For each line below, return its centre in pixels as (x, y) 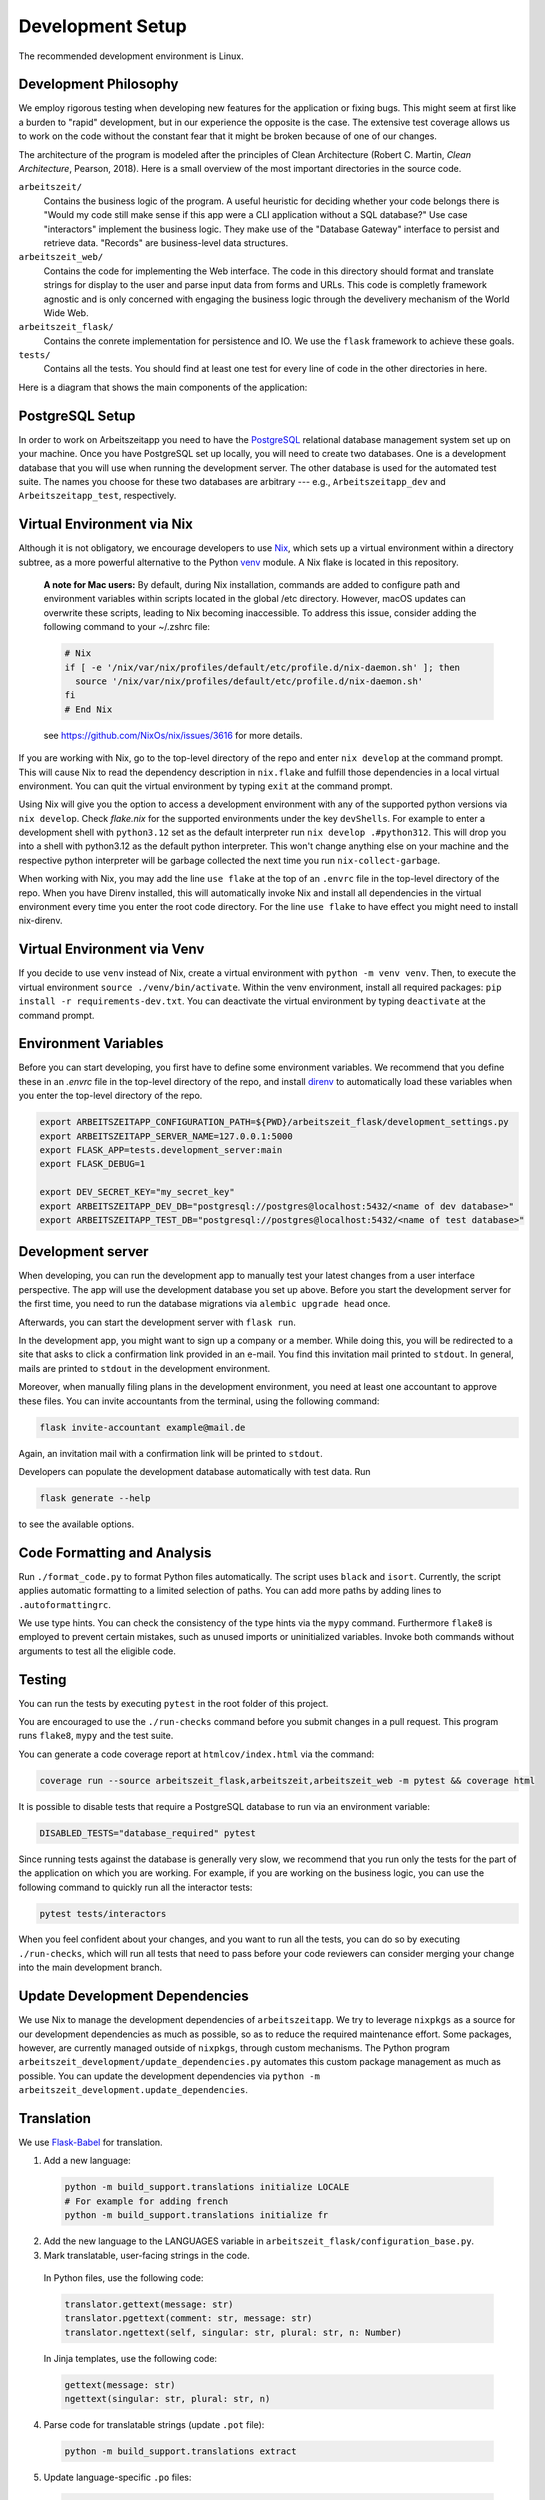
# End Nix (88, 709)
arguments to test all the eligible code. (97, 1651)
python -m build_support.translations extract (180, 2451)
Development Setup (102, 26)
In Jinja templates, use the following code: (130, 2358)
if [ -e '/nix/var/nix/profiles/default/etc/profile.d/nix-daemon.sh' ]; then (262, 667)
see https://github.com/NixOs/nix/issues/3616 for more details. (173, 735)
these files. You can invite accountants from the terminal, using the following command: (199, 1401)
